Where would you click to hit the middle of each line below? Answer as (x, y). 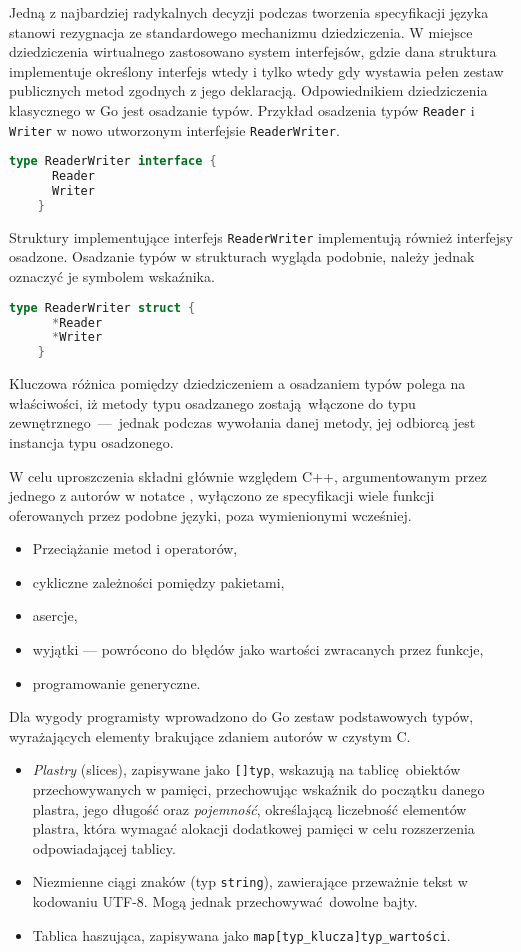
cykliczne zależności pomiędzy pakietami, (158, 581)
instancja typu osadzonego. (91, 441)
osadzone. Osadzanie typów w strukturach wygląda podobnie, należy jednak (242, 256)
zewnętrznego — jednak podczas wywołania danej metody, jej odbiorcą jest (242, 422)
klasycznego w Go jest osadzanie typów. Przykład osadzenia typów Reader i (242, 109)
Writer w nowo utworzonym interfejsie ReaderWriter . (174, 129)
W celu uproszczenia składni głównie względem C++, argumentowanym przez (248, 475)
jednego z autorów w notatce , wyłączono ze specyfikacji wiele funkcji (222, 495)
